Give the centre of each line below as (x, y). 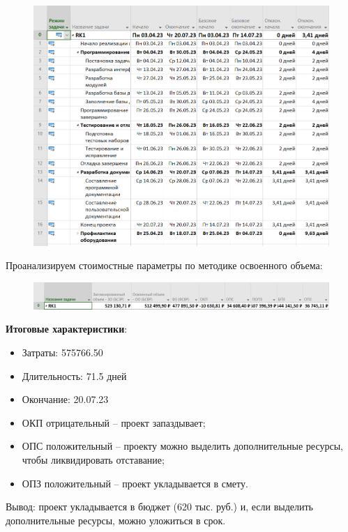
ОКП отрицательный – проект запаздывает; (114, 422)
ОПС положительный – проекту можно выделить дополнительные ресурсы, (182, 446)
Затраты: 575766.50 (62, 352)
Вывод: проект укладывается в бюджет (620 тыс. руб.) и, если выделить (159, 507)
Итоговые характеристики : (67, 329)
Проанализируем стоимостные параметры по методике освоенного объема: (164, 265)
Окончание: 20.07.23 (65, 399)
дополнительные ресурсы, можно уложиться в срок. (116, 520)
